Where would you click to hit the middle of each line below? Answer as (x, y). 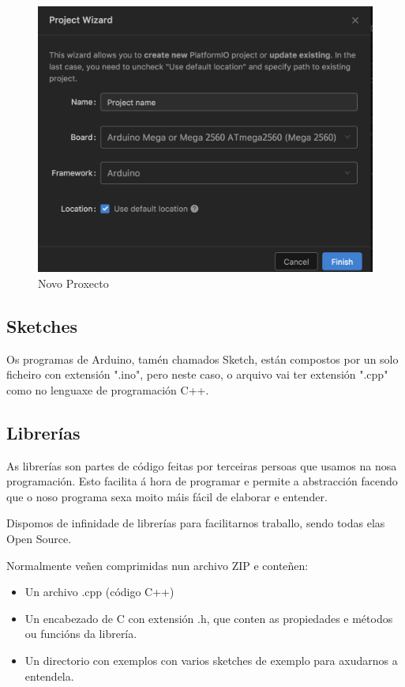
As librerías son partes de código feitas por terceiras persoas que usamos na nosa (202, 465)
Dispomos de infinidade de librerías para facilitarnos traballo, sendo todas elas (196, 523)
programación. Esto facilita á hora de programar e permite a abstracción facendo (202, 481)
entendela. (49, 676)
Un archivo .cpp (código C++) (99, 592)
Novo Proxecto (73, 283)
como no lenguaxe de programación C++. (108, 389)
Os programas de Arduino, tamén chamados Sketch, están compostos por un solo (202, 359)
